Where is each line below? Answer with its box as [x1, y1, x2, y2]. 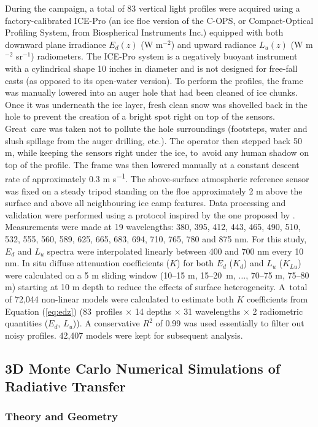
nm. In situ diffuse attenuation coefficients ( [5, 256, 170, 269]
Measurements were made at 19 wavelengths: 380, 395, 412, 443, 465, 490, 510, [5, 220, 301, 233]
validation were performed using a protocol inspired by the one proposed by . [5, 208, 295, 221]
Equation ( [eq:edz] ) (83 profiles [5, 304, 123, 317]
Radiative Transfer [5, 377, 126, 396]
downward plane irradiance [5, 37, 106, 50]
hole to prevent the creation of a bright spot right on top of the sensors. [5, 110, 275, 123]
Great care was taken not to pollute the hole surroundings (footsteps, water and [5, 121, 308, 134]
